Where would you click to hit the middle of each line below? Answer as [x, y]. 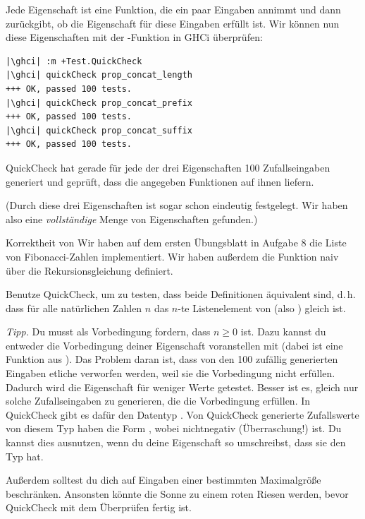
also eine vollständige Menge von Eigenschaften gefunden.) [132, 219]
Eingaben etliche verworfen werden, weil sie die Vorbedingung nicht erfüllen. [171, 373]
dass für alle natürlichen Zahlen [74, 308]
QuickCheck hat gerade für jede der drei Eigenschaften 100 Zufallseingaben [168, 167]
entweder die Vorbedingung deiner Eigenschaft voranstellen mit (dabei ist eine [174, 345]
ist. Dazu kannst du [283, 332]
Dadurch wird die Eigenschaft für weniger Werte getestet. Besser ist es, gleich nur [182, 387]
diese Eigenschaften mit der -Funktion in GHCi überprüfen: [134, 37]
